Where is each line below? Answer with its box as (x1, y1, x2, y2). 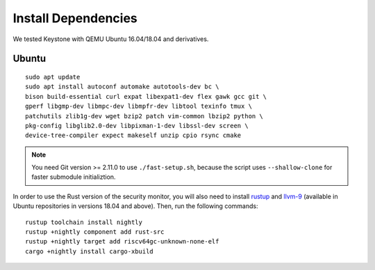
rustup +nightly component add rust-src (25, 228, 165, 236)
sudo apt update (25, 73, 81, 81)
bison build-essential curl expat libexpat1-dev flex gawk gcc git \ (25, 93, 267, 100)
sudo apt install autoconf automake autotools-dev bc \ (25, 83, 219, 90)
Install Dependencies (12, 10, 138, 26)
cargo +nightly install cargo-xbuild (25, 247, 154, 255)
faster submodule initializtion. (31, 173, 116, 181)
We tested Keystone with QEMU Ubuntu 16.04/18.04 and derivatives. (12, 35, 209, 43)
